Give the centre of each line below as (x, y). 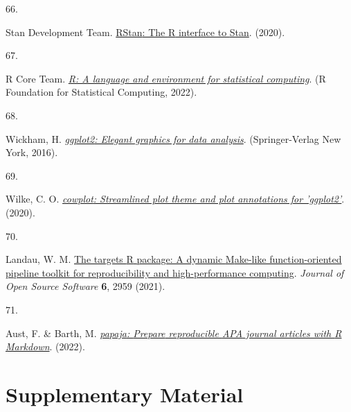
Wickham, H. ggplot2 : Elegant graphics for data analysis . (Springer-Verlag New (173, 138)
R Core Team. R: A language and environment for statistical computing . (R (166, 78)
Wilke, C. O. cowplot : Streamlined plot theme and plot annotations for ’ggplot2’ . (175, 199)
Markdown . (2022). (45, 346)
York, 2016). (32, 152)
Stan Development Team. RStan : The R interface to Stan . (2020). (145, 32)
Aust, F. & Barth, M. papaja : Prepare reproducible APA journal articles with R (174, 333)
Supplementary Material (125, 394)
